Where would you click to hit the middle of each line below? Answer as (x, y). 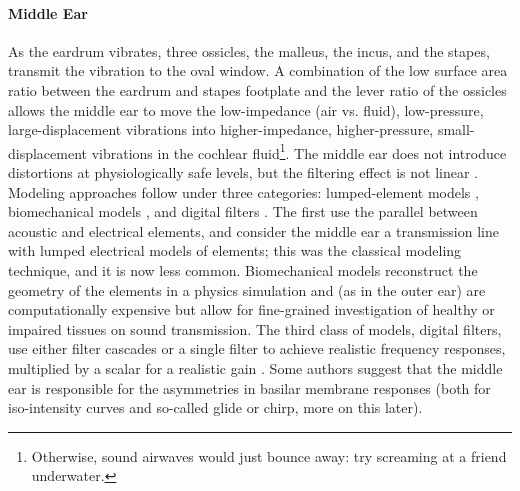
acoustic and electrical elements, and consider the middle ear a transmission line (253, 230)
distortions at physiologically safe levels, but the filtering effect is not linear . (243, 172)
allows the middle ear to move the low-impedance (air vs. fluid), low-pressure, (246, 109)
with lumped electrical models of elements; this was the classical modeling (235, 250)
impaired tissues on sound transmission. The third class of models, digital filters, (255, 328)
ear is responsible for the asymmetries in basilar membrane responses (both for (249, 387)
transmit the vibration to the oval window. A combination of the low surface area (258, 70)
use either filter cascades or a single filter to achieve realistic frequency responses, (257, 348)
